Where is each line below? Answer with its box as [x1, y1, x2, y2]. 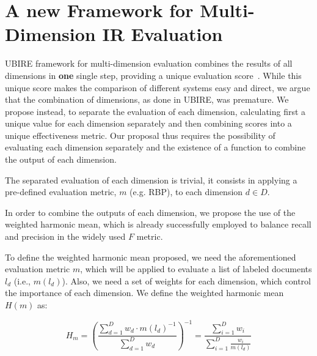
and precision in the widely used [5, 230, 126, 243]
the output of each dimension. [5, 153, 117, 166]
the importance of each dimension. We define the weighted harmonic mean [5, 286, 284, 299]
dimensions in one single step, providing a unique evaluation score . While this [5, 69, 302, 81]
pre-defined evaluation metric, [5, 185, 117, 198]
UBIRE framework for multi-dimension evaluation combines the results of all [5, 57, 293, 70]
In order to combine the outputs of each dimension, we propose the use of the [5, 206, 296, 218]
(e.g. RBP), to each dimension [129, 185, 243, 198]
